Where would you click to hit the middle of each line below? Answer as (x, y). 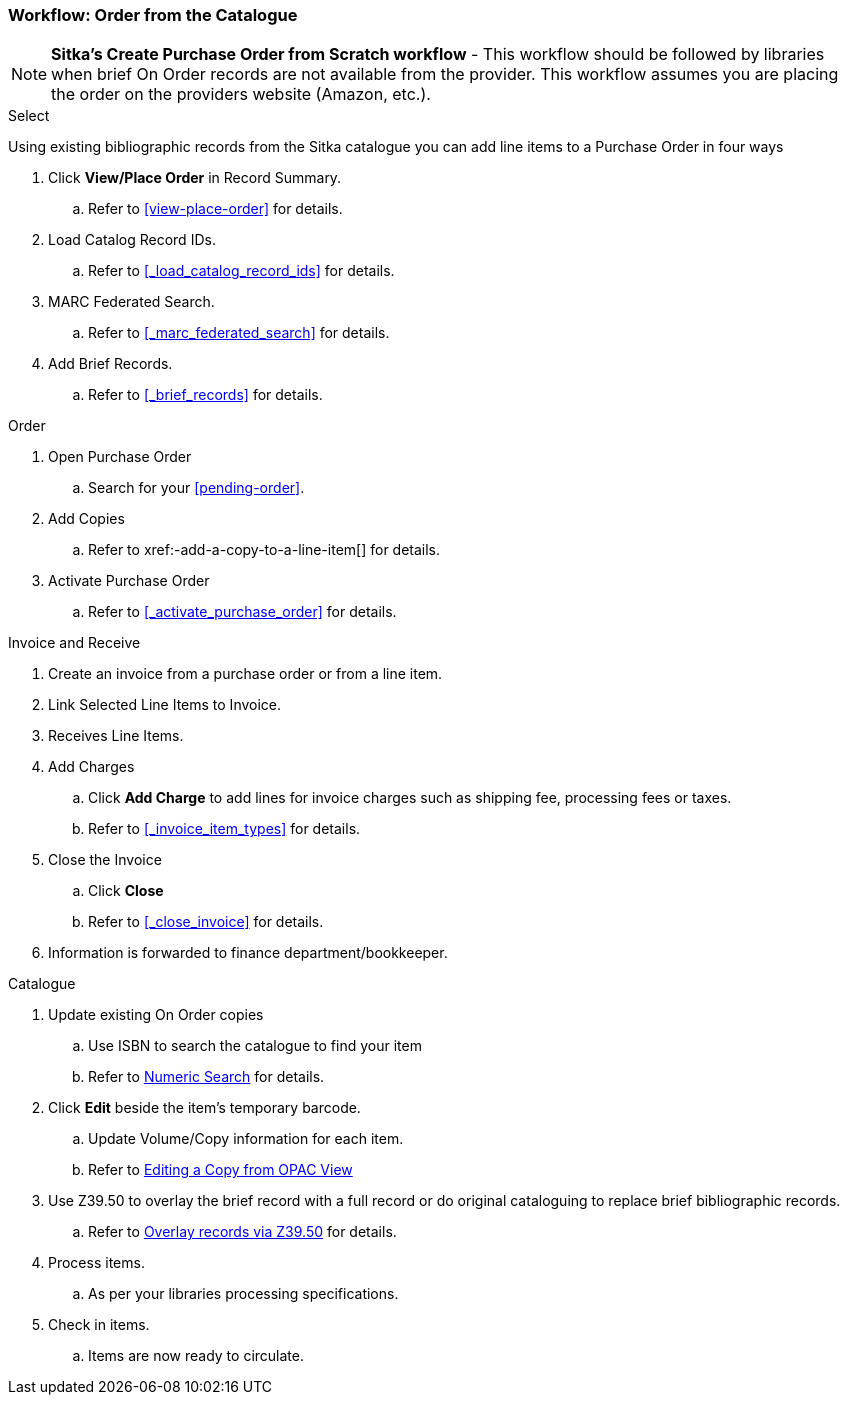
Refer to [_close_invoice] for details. (206, 922)
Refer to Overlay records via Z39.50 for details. (242, 1232)
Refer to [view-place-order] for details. (215, 209)
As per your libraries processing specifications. (243, 1294)
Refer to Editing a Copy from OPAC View (220, 1170)
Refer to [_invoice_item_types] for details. (224, 829)
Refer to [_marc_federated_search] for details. (239, 333)
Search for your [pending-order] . (196, 488)
